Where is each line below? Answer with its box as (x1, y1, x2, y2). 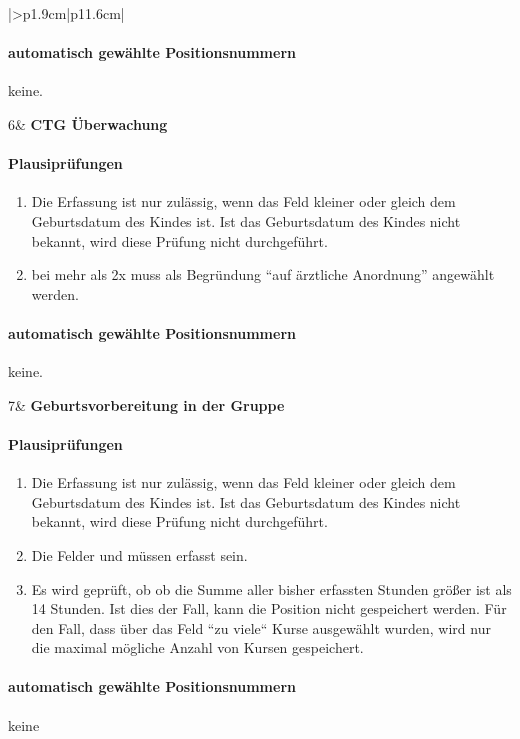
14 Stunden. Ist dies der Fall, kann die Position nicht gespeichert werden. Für (31, 598, 507, 619)
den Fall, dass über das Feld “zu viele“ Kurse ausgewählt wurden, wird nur (31, 617, 491, 638)
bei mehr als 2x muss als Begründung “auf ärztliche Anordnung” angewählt (31, 264, 495, 285)
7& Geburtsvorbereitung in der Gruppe (8, 394, 285, 415)
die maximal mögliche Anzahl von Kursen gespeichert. (31, 637, 364, 658)
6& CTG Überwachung (8, 113, 168, 134)
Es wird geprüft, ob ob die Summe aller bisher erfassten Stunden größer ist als (31, 578, 512, 599)
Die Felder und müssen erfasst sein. (31, 544, 248, 565)
